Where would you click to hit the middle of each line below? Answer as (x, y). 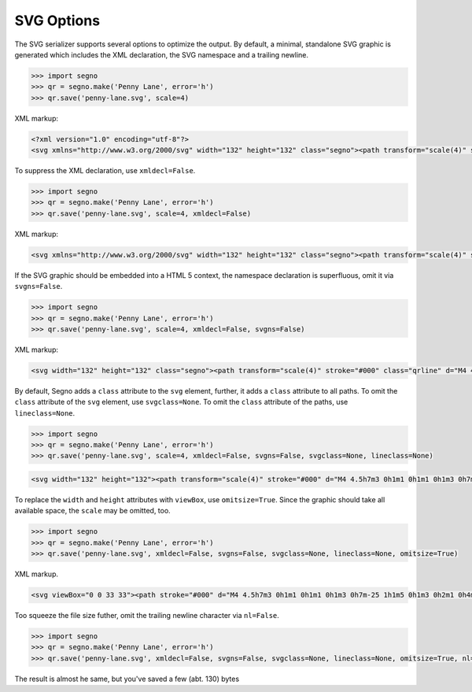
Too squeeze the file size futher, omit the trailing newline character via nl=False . (147, 616)
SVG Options (57, 20)
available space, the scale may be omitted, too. (92, 511)
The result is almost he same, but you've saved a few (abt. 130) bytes (127, 679)
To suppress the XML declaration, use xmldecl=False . (105, 171)
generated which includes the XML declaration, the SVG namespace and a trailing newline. (162, 54)
